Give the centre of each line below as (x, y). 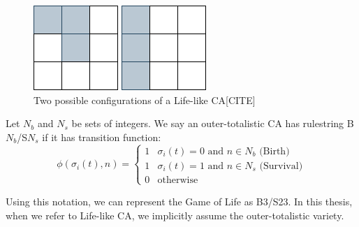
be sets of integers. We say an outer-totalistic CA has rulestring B (213, 123)
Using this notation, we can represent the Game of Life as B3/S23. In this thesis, (179, 201)
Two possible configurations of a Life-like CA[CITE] (145, 100)
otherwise (178, 180)
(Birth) (274, 151)
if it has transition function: (102, 137)
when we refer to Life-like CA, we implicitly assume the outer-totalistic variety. (175, 215)
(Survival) (281, 166)
